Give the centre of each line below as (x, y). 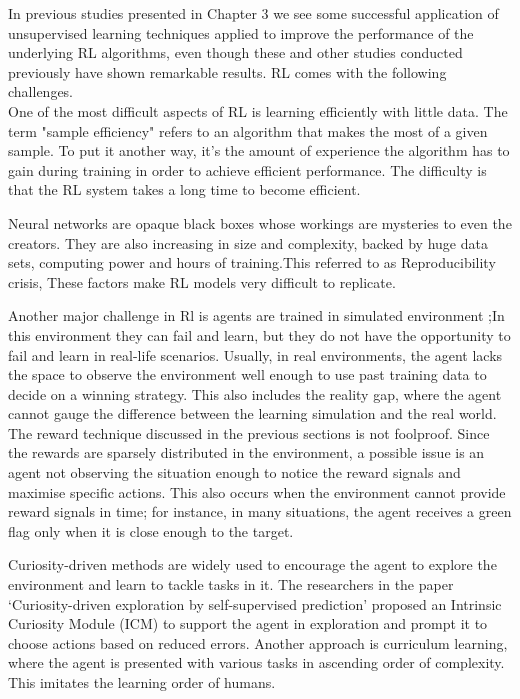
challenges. (41, 91)
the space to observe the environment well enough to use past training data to (247, 374)
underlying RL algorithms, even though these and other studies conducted (235, 52)
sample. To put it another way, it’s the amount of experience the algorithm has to (259, 150)
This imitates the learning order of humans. (142, 682)
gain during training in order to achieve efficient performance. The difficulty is (247, 169)
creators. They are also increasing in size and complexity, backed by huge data (248, 242)
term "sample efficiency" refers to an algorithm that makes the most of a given (248, 130)
